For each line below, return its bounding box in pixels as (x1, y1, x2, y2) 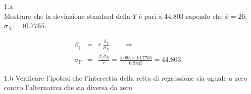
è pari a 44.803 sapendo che (139, 10, 223, 21)
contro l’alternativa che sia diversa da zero (4, 82, 132, 93)
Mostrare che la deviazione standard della (4, 10, 130, 21)
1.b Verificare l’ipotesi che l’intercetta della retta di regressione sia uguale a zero (4, 72, 247, 83)
